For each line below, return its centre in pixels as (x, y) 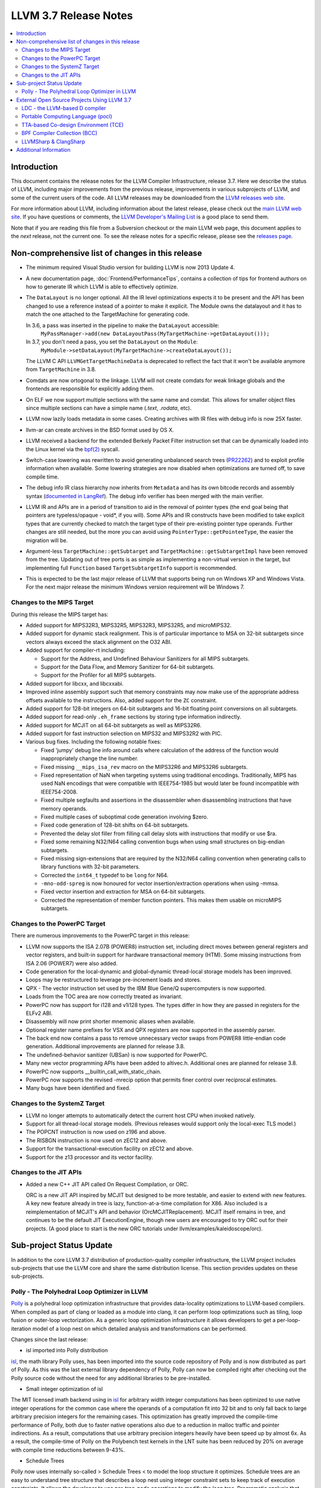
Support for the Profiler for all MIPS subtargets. (98, 675)
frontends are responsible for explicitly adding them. (90, 389)
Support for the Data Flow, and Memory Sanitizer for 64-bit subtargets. (128, 667)
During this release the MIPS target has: (60, 614)
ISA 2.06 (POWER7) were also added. (72, 963)
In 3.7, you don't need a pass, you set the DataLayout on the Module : (112, 342)
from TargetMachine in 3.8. (61, 370)
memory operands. (64, 808)
